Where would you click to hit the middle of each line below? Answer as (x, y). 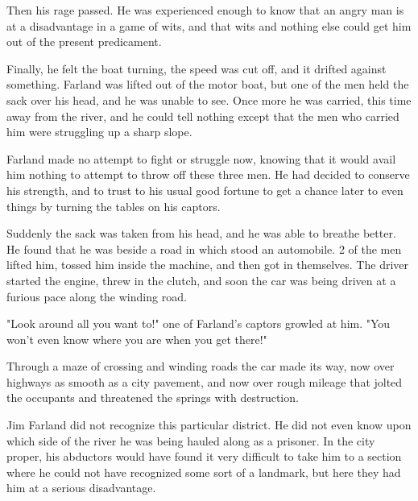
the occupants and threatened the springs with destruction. (153, 397)
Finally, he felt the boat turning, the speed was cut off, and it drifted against (197, 68)
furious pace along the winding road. (97, 296)
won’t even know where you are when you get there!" (137, 339)
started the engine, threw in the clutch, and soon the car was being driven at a (201, 280)
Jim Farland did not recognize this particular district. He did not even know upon (209, 425)
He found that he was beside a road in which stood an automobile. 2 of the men (204, 248)
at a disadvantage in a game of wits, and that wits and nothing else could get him (209, 25)
